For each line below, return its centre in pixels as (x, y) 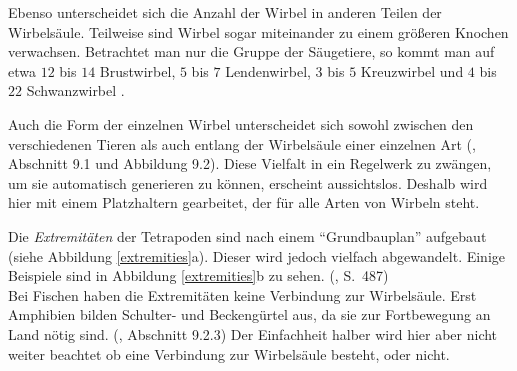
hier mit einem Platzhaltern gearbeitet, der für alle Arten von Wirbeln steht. (244, 202)
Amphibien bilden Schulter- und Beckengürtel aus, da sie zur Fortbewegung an (249, 314)
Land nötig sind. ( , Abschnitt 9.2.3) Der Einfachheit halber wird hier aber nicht (253, 333)
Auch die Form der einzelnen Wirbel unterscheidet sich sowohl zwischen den (241, 123)
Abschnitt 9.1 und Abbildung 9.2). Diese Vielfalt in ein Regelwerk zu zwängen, (250, 163)
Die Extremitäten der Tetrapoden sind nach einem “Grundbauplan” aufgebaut (247, 235)
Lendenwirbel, (268, 70)
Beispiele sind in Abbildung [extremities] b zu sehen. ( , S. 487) (198, 275)
